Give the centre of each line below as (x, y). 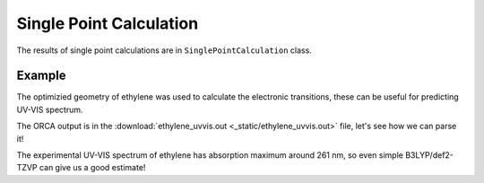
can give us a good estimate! (92, 168)
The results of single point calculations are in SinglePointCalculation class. (164, 50)
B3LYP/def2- (429, 155)
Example (41, 76)
